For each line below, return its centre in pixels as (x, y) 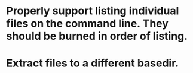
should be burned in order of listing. (97, 36)
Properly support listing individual (93, 11)
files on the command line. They (88, 23)
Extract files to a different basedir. (93, 63)
